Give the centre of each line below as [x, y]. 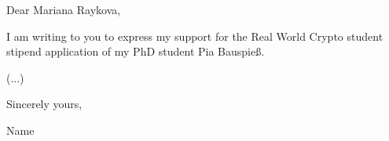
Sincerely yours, [44, 104]
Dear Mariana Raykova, [64, 9]
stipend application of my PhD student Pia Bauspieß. [136, 51]
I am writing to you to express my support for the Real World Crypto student [195, 36]
